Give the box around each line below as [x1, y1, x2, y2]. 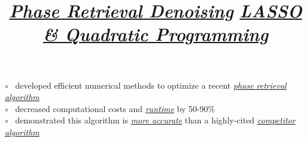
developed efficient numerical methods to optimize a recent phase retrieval [15, 78, 287, 91]
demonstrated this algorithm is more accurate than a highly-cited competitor [15, 114, 296, 126]
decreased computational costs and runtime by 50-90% [15, 102, 215, 114]
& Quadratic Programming [42, 22, 269, 47]
